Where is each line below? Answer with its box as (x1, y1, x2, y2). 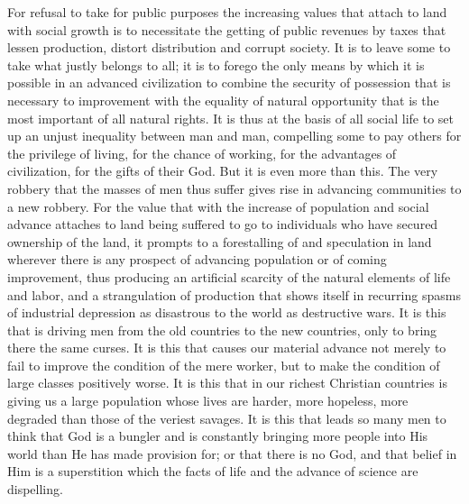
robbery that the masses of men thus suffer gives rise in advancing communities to (7, 179, 462, 197)
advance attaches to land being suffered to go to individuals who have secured (7, 215, 438, 234)
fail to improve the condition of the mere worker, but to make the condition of (7, 355, 440, 374)
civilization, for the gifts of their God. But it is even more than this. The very (7, 161, 438, 180)
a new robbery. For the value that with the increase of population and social (7, 197, 429, 215)
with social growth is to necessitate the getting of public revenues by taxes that (7, 20, 446, 39)
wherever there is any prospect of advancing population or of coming (7, 250, 387, 269)
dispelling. (7, 480, 63, 499)
